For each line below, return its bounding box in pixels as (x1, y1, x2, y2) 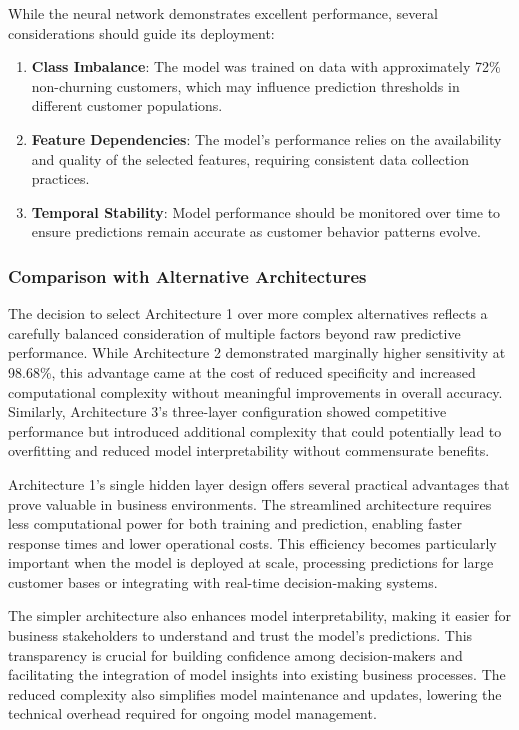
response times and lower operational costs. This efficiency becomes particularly (8, 532, 497, 553)
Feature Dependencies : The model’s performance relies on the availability (31, 128, 502, 149)
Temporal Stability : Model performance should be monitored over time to (31, 201, 501, 222)
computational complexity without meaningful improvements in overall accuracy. (8, 381, 503, 402)
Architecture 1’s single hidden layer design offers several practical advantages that (8, 473, 510, 494)
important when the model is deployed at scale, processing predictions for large (8, 552, 494, 573)
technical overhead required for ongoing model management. (8, 703, 377, 724)
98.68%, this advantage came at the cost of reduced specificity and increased (8, 361, 476, 382)
